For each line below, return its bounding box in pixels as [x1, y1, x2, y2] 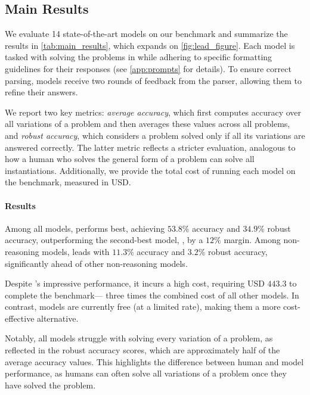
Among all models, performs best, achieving [5, 222, 165, 234]
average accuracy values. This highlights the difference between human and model [5, 355, 304, 368]
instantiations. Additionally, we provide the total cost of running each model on [5, 164, 296, 176]
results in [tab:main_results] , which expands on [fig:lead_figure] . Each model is [5, 39, 295, 51]
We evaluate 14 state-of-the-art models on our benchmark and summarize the [5, 27, 288, 40]
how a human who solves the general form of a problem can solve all [5, 153, 255, 165]
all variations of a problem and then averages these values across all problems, [5, 117, 290, 130]
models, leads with [42, 245, 110, 257]
